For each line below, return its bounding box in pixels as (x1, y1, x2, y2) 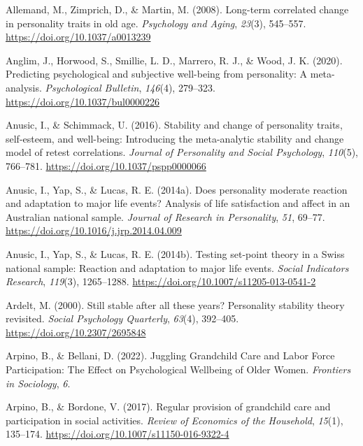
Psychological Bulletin (45, 80, 139, 94)
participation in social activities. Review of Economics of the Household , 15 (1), (6, 412, 343, 427)
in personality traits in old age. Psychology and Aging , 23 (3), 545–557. (6, 15, 306, 30)
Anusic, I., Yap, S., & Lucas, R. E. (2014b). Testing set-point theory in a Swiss (6, 246, 345, 261)
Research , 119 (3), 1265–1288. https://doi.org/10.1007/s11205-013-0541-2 (6, 274, 316, 289)
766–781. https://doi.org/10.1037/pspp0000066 (6, 158, 206, 173)
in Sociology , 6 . (6, 375, 71, 390)
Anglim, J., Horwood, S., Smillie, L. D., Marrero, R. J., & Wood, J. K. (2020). (6, 52, 343, 67)
